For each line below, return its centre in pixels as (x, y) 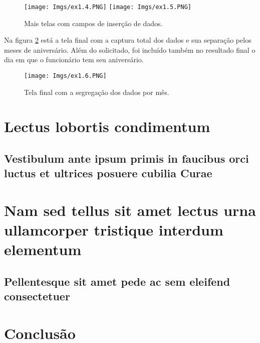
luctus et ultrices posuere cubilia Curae (108, 173)
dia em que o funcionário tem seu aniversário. (74, 60)
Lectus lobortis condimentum (107, 126)
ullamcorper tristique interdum (114, 230)
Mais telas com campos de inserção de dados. (93, 23)
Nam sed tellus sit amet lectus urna (130, 210)
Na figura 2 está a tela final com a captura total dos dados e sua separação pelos (128, 40)
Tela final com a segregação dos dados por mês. (97, 92)
